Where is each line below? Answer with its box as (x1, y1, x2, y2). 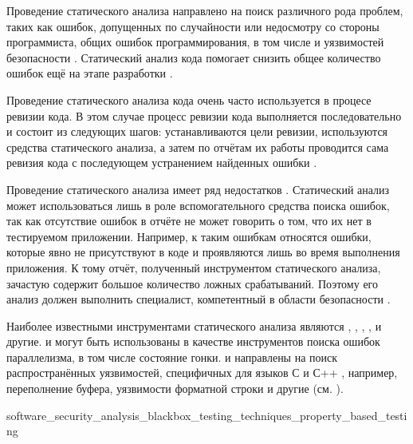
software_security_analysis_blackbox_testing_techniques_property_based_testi (6, 406, 407, 423)
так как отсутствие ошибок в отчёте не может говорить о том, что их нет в (6, 212, 372, 229)
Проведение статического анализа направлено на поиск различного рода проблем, (6, 2, 403, 18)
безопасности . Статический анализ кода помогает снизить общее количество (6, 49, 381, 65)
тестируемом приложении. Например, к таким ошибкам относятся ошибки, (6, 228, 372, 244)
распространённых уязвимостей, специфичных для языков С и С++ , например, (6, 364, 398, 381)
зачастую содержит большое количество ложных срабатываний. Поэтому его (6, 275, 378, 291)
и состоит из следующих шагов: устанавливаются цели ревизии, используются (6, 123, 388, 140)
